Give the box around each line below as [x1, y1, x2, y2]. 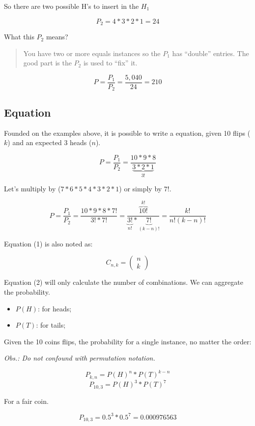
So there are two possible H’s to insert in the [4, 1, 139, 11]
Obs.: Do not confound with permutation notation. [4, 353, 155, 363]
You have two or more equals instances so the [23, 48, 161, 58]
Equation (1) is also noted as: [4, 238, 93, 248]
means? [46, 31, 68, 42]
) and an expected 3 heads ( [7, 137, 92, 148]
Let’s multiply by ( [4, 183, 61, 194]
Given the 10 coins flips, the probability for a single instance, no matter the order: [4, 336, 252, 346]
